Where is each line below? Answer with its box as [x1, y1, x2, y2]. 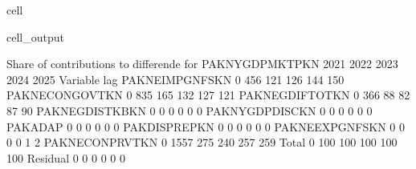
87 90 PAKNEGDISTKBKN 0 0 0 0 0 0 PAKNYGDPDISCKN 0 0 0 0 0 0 [6, 102, 373, 119]
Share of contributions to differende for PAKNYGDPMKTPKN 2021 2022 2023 [6, 55, 398, 72]
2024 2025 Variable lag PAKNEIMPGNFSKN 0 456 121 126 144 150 [6, 70, 345, 87]
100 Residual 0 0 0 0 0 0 [6, 149, 126, 166]
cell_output [6, 28, 64, 45]
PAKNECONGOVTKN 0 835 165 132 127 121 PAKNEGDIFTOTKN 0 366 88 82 [6, 87, 410, 103]
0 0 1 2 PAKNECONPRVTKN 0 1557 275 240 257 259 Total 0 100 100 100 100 [6, 134, 398, 151]
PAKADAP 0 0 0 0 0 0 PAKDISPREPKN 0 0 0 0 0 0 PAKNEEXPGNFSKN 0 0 [6, 118, 405, 135]
